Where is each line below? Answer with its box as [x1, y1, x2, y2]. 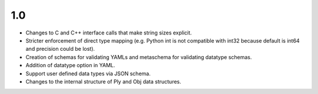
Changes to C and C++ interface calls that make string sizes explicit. [25, 29, 192, 36]
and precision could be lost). [25, 46, 95, 53]
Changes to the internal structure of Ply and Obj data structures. [25, 78, 182, 85]
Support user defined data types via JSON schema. [25, 70, 151, 77]
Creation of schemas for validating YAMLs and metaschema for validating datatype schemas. [25, 53, 253, 61]
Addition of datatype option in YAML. [25, 62, 115, 69]
